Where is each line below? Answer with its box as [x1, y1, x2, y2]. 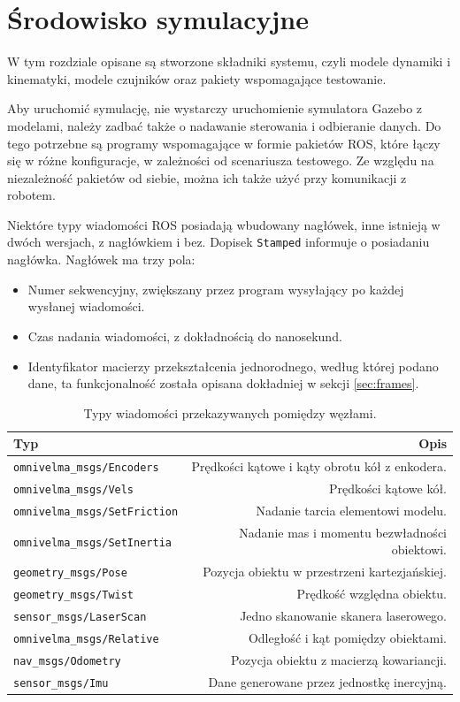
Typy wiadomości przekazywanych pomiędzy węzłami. [83, 403, 377, 422]
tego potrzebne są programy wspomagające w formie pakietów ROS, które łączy [7, 134, 441, 152]
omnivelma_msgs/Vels [13, 484, 134, 497]
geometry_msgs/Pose [13, 567, 127, 580]
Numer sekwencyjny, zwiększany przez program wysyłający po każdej [27, 279, 404, 298]
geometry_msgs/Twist [13, 589, 134, 602]
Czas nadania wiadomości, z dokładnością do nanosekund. [27, 326, 342, 345]
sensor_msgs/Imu [13, 676, 109, 690]
